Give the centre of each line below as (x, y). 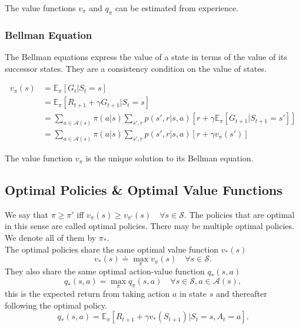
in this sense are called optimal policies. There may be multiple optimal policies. (149, 226)
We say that (26, 214)
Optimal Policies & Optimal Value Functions (144, 190)
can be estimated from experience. (177, 8)
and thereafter (241, 294)
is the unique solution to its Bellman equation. (170, 158)
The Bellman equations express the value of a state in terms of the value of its (146, 57)
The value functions (40, 8)
